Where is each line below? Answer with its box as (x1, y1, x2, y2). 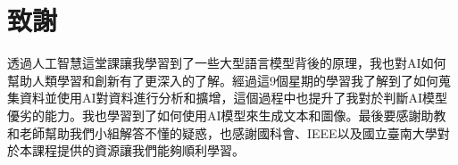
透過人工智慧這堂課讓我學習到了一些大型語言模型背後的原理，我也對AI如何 (7, 54, 446, 72)
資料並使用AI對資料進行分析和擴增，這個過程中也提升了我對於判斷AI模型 (19, 88, 448, 107)
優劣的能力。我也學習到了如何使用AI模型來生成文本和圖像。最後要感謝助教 (7, 105, 446, 124)
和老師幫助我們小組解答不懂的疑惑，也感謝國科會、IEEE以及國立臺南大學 (7, 123, 437, 142)
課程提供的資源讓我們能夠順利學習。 (31, 141, 245, 160)
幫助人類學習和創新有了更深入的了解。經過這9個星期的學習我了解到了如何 (7, 70, 438, 89)
